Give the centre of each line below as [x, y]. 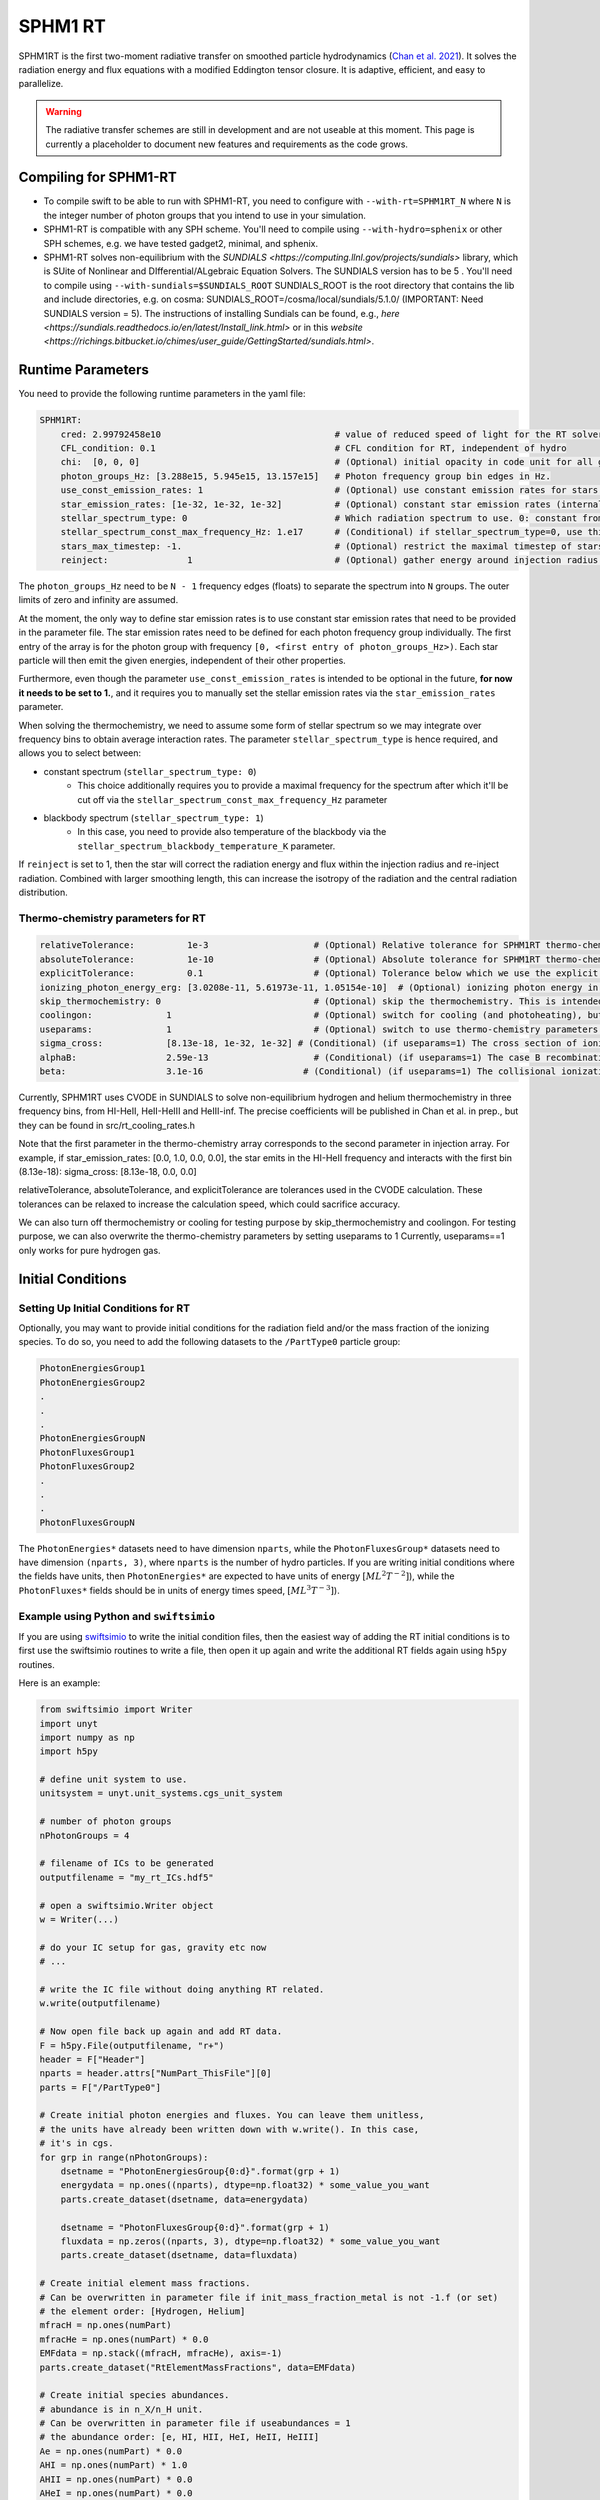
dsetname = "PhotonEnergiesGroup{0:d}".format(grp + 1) [200, 2171]
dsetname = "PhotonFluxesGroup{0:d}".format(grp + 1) [195, 2227]
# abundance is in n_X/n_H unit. [121, 2409]
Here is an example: [59, 1683]
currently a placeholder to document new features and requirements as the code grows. [227, 144]
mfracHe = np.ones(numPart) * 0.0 [124, 2339]
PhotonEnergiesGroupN [92, 1438]
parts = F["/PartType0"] [100, 2087]
